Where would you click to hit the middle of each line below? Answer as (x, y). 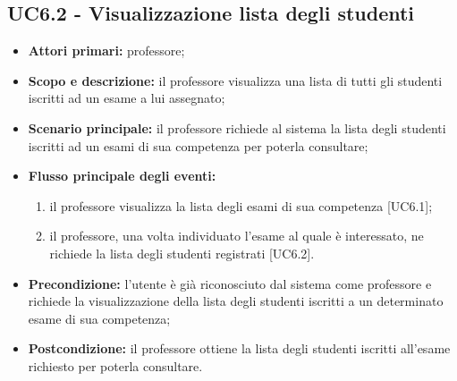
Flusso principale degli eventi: (122, 176)
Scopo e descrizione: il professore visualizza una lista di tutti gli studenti (235, 80)
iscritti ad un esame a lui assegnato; (127, 98)
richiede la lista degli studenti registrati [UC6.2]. (182, 253)
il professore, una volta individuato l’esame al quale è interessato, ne (237, 236)
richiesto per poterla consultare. (115, 365)
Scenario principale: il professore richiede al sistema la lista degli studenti (237, 127)
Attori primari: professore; (106, 51)
